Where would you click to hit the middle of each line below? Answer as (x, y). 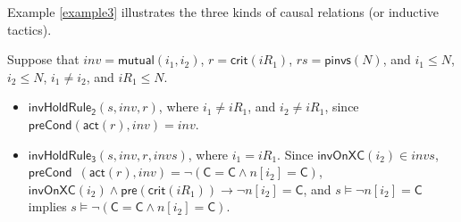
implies (47, 206)
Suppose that (43, 59)
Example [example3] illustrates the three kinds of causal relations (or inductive (223, 12)
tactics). (29, 29)
